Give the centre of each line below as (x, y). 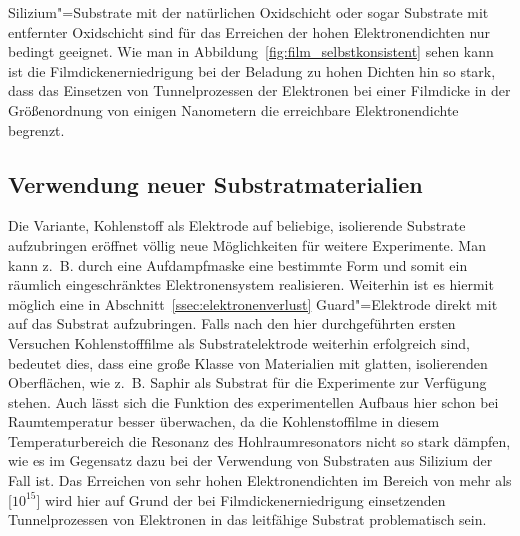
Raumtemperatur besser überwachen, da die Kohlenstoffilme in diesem (224, 421)
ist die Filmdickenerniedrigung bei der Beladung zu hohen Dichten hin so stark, (252, 70)
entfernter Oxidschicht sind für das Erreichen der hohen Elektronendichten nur (249, 31)
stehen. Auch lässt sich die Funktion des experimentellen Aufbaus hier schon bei (253, 401)
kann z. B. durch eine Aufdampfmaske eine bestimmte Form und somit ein (238, 264)
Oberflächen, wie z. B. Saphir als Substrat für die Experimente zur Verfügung (247, 382)
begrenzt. (36, 129)
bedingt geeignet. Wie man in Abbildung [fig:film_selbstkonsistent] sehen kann (251, 51)
